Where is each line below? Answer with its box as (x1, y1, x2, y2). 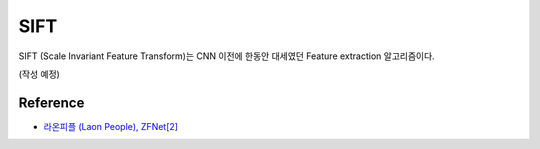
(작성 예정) (18, 68, 60, 80)
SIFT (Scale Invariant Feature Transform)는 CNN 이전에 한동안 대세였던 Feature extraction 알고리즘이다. (18, 50, 435, 62)
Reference (18, 94, 85, 111)
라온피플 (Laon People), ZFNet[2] (43, 120, 179, 132)
